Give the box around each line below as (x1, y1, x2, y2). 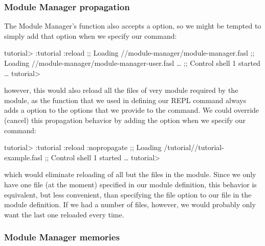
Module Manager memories (4, 231, 120, 243)
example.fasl (4, 152, 42, 162)
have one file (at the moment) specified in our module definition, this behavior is (4, 179, 257, 189)
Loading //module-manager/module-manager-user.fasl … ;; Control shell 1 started (4, 58, 260, 68)
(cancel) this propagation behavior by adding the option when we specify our (4, 114, 246, 125)
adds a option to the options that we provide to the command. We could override (4, 105, 259, 115)
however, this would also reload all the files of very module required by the (4, 85, 238, 95)
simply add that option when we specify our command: (4, 30, 177, 41)
